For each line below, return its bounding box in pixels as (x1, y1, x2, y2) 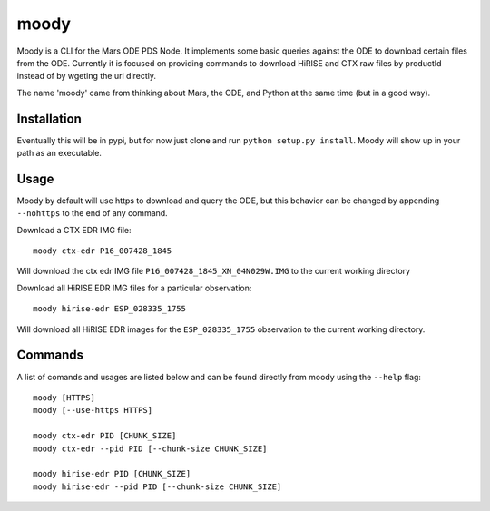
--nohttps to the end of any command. (16, 208, 168, 219)
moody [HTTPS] (33, 392, 95, 403)
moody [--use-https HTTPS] (33, 405, 153, 416)
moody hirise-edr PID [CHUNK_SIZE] (33, 468, 191, 479)
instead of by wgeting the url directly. (16, 71, 157, 82)
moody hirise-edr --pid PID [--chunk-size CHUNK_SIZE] (33, 481, 282, 492)
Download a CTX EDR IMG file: (16, 224, 132, 235)
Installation (16, 111, 82, 126)
